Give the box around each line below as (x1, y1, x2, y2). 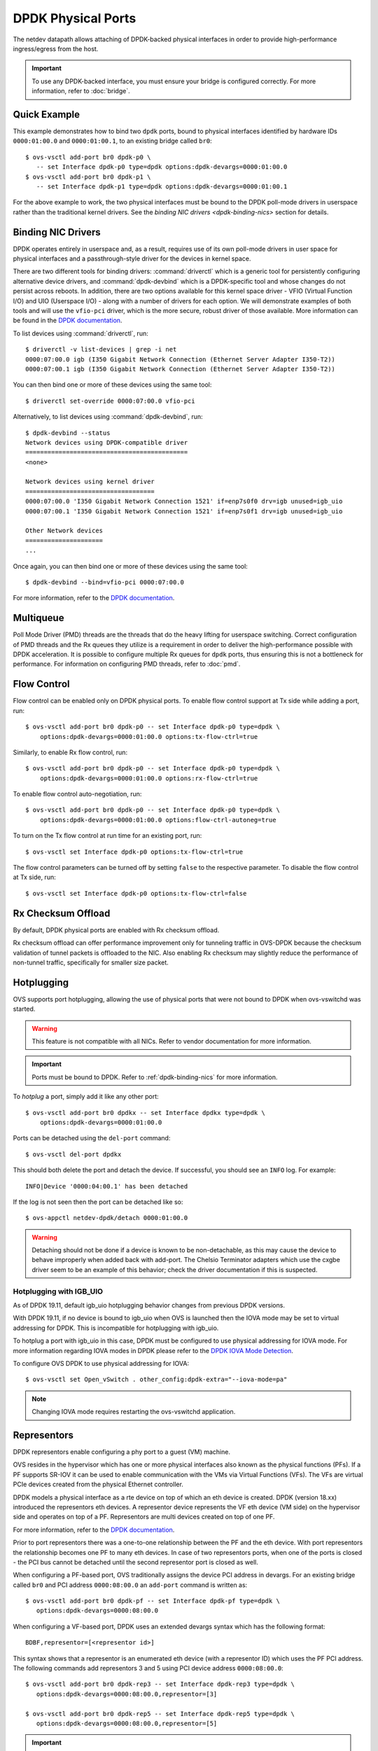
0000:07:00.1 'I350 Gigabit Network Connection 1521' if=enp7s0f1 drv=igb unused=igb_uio (25, 507, 343, 515)
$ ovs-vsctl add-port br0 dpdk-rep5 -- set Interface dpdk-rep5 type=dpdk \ (25, 1710, 295, 1717)
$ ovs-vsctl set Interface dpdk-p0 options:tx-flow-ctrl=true (25, 847, 244, 856)
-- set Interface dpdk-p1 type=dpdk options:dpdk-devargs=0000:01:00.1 (36, 182, 288, 191)
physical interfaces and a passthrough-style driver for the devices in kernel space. (13, 254, 251, 263)
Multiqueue (13, 612, 64, 624)
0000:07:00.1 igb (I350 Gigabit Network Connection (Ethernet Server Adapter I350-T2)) (25, 365, 336, 373)
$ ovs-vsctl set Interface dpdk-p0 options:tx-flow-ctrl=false (25, 890, 247, 897)
